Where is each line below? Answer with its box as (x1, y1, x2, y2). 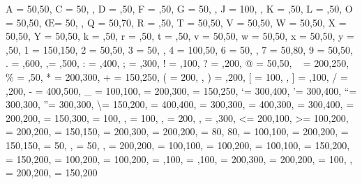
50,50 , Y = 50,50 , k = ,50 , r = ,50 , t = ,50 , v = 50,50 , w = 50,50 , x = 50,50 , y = (6, 29, 354, 43)
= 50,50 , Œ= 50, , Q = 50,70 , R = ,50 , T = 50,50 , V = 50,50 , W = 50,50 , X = (6, 15, 347, 29)
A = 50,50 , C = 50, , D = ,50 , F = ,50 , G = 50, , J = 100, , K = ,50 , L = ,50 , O (6, 1, 353, 15)
